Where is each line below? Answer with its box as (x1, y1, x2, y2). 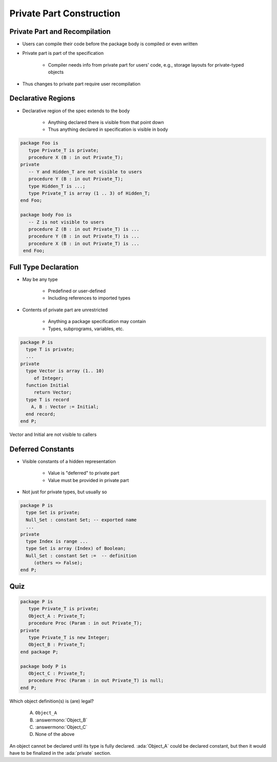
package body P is (20, 663, 67, 669)
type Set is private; (26, 510, 81, 515)
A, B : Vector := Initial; (31, 404, 100, 410)
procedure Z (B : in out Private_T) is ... (28, 226, 140, 232)
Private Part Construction (9, 8, 121, 19)
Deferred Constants (9, 445, 74, 453)
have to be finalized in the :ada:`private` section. (9, 750, 111, 756)
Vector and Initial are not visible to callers (9, 431, 97, 437)
